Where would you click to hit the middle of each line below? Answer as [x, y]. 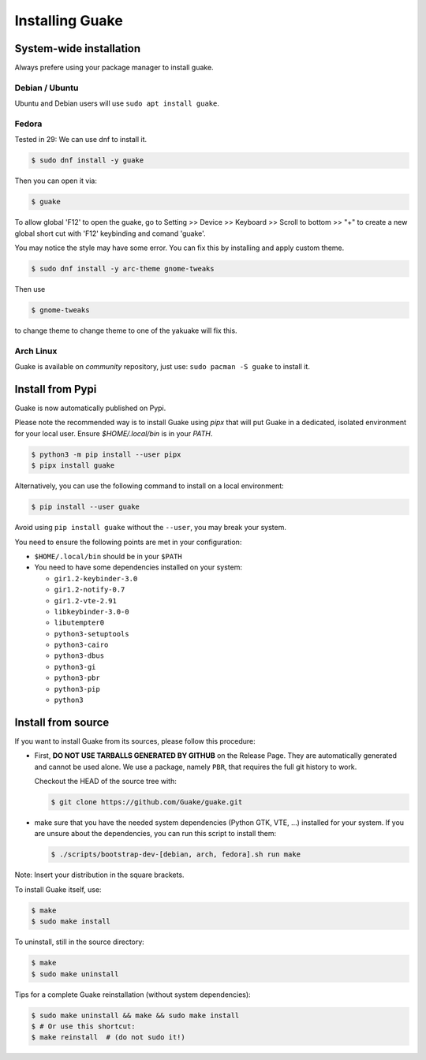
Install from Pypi [56, 389]
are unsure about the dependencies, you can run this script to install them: [155, 834]
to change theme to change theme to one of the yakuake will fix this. [126, 330]
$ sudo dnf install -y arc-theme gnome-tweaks [123, 269]
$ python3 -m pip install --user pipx [106, 454]
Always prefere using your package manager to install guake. [114, 68]
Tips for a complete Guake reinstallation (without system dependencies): [133, 995]
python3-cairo [81, 645]
